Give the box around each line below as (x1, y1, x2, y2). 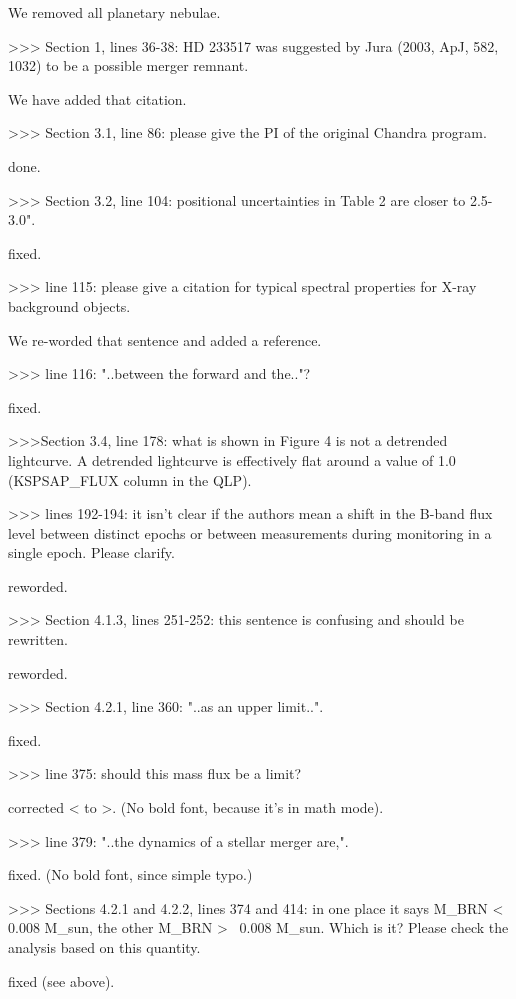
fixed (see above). (8, 970, 115, 991)
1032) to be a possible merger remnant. (8, 55, 249, 76)
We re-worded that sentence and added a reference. (8, 329, 322, 350)
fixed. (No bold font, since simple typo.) (8, 864, 253, 885)
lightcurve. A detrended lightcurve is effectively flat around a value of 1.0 (8, 449, 456, 470)
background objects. (8, 295, 131, 316)
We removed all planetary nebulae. (8, 2, 221, 22)
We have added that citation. (8, 88, 187, 109)
